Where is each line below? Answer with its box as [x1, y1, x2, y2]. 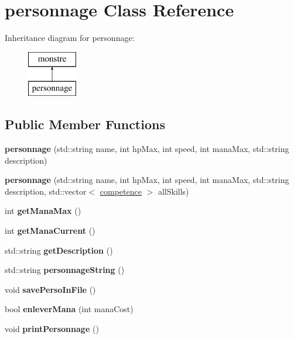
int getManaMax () [5, 205, 81, 217]
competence [100, 185, 142, 197]
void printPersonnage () [5, 323, 99, 335]
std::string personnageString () [5, 264, 125, 276]
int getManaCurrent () [5, 224, 95, 237]
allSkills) [158, 185, 189, 197]
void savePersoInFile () [5, 283, 96, 295]
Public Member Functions [5, 115, 165, 133]
